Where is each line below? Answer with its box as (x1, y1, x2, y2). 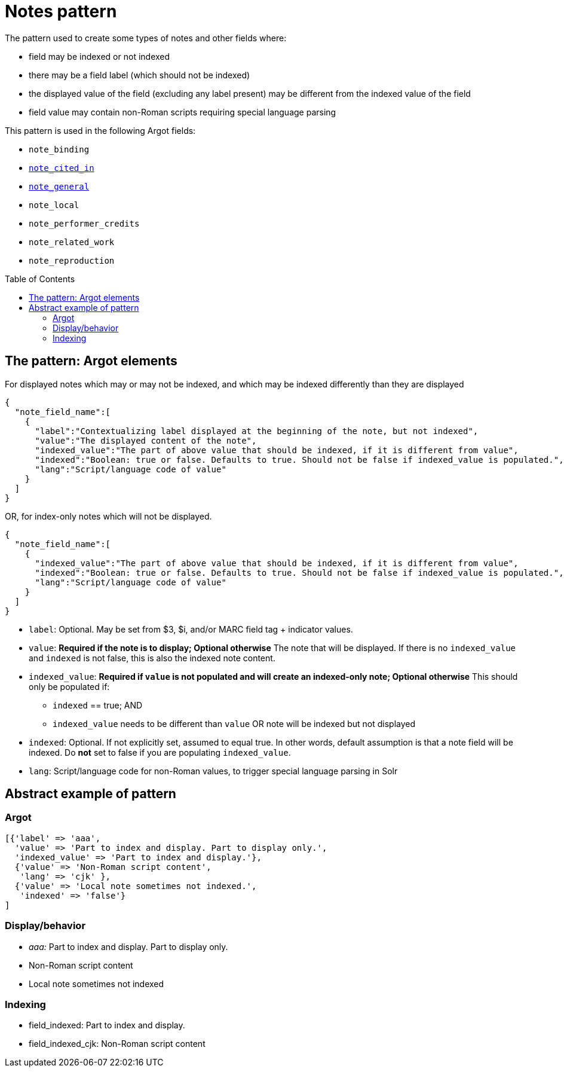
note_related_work (29, 237, 115, 247)
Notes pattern (5, 1, 117, 22)
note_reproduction (29, 255, 115, 265)
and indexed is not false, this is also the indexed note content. (29, 652, 275, 663)
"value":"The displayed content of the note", (35, 435, 257, 445)
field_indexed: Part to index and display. (29, 1020, 185, 1031)
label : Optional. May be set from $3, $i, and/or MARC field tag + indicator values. (29, 624, 353, 634)
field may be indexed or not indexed (29, 51, 170, 62)
